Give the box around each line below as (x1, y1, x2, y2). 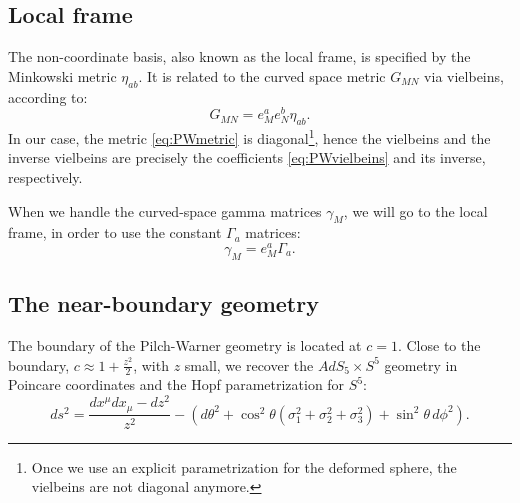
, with (133, 354, 169, 375)
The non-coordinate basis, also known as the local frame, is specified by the (8, 46, 471, 67)
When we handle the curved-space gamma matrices (8, 200, 322, 221)
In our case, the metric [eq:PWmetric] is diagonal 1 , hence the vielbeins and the (8, 125, 491, 148)
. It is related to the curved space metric (138, 65, 386, 86)
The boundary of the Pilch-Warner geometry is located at (8, 334, 362, 355)
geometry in (384, 354, 458, 375)
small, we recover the (184, 354, 314, 375)
